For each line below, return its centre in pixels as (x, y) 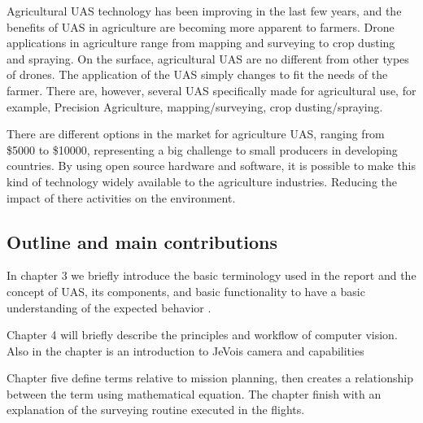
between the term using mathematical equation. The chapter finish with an (194, 393)
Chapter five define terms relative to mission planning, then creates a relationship (210, 378)
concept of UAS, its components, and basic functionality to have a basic (186, 291)
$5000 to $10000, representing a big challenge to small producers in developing (202, 149)
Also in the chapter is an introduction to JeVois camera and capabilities (185, 350)
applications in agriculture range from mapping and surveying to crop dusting (201, 43)
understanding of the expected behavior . (109, 307)
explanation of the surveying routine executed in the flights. (156, 410)
